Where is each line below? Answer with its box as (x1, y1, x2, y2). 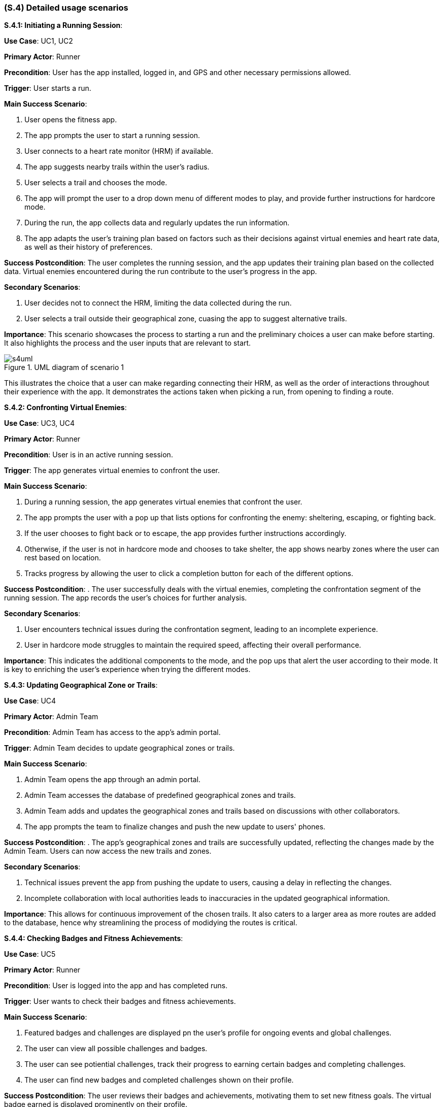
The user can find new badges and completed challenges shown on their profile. (24, 1076, 294, 1085)
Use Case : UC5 (4, 950, 56, 959)
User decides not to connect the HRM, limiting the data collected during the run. (24, 298, 292, 308)
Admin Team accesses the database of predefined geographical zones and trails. (24, 791, 296, 800)
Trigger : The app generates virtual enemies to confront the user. (4, 466, 220, 475)
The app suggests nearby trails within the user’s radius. (24, 162, 210, 172)
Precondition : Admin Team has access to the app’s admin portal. (4, 728, 221, 737)
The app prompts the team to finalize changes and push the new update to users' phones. (24, 822, 326, 831)
